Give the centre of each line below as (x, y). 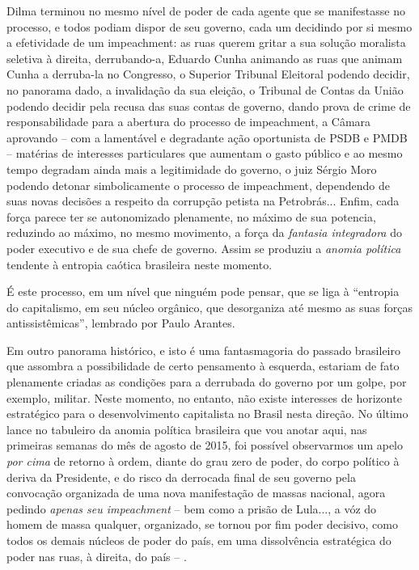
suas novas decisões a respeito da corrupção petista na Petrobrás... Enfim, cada (203, 201)
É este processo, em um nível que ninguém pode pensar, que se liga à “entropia (203, 291)
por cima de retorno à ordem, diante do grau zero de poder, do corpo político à (203, 461)
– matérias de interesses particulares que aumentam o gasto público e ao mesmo (205, 153)
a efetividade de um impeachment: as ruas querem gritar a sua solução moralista (206, 42)
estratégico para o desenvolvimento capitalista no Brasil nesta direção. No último (207, 414)
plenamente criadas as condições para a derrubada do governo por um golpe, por (207, 382)
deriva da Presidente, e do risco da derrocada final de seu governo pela (181, 477)
